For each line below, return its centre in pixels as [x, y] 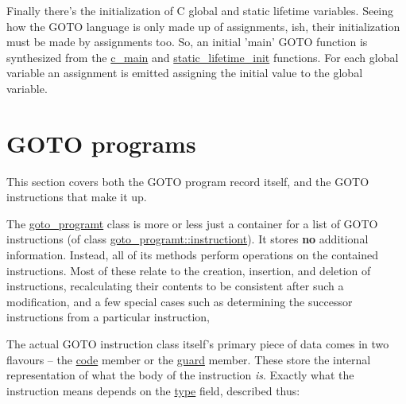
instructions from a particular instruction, [108, 317]
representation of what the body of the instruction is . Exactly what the [180, 375]
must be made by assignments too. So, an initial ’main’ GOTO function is [187, 42]
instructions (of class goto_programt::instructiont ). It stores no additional [188, 239]
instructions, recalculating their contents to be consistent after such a [175, 286]
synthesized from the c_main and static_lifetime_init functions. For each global [203, 57]
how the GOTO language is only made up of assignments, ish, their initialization [203, 26]
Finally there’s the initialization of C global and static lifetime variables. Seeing [200, 10]
